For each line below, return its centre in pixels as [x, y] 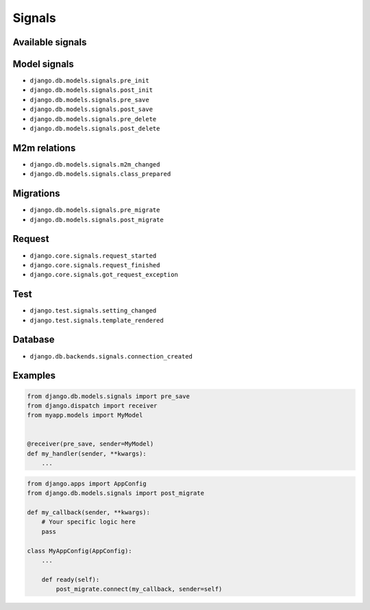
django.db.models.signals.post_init [91, 90]
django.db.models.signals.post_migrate [97, 220]
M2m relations [44, 148]
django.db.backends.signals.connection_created [111, 356]
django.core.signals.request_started [93, 256]
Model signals [44, 64]
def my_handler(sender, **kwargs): [87, 453]
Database [34, 340]
